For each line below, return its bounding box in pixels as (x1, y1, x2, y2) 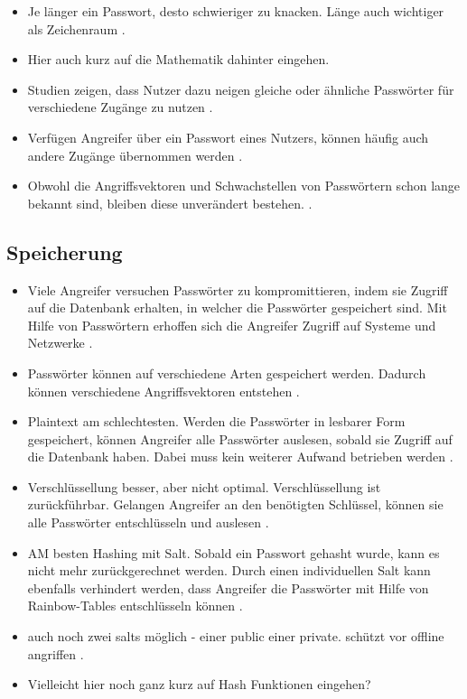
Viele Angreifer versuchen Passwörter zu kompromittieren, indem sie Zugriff (27, 280, 448, 299)
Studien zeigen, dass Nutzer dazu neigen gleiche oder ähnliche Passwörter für (27, 79, 454, 98)
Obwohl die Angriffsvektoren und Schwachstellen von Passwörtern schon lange (27, 176, 461, 195)
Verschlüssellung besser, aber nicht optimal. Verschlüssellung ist (27, 477, 381, 496)
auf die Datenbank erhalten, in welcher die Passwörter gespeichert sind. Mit (27, 298, 447, 317)
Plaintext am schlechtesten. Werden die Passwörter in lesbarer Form (27, 412, 406, 431)
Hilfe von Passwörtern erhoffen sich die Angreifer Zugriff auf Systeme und (27, 315, 436, 334)
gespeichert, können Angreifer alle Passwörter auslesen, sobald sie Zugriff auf (27, 429, 453, 448)
